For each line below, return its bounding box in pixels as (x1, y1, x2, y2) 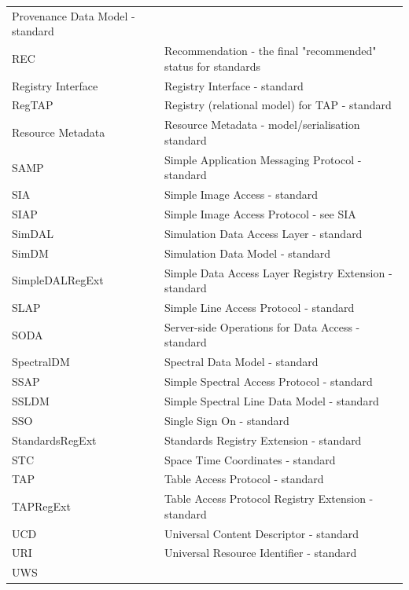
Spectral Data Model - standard (164, 354, 319, 370)
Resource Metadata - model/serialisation (164, 116, 360, 133)
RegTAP (12, 97, 53, 113)
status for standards (164, 57, 261, 74)
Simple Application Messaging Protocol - (164, 151, 362, 167)
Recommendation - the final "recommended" (164, 42, 377, 59)
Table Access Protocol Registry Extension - (164, 490, 374, 507)
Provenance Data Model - (12, 7, 135, 24)
